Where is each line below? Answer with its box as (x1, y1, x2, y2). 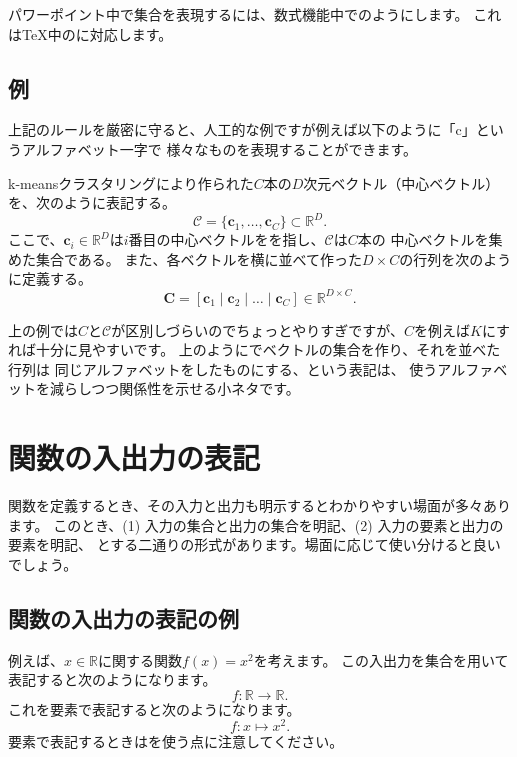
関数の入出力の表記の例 (8, 602, 239, 633)
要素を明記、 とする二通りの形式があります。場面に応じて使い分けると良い (8, 534, 501, 555)
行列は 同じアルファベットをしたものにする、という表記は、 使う (8, 358, 438, 379)
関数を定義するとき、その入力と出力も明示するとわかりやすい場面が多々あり (8, 495, 512, 516)
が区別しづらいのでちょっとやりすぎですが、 (111, 319, 405, 340)
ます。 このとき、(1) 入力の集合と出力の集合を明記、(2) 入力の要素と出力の (8, 514, 504, 535)
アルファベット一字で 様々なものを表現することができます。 (21, 138, 418, 159)
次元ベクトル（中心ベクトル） (303, 172, 500, 193)
